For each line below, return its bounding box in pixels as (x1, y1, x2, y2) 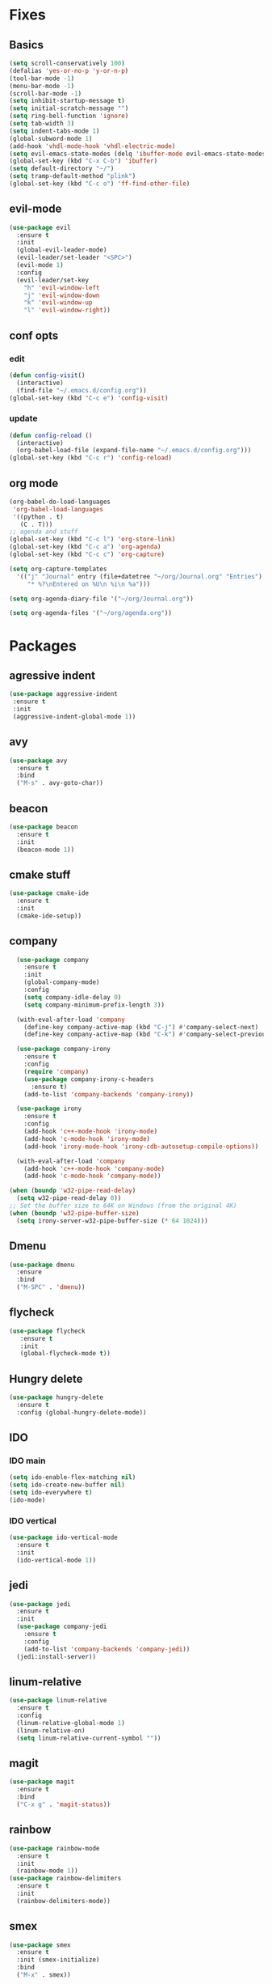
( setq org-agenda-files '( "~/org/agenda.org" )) (9, 609, 173, 617)
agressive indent (9, 668, 96, 682)
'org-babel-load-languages (12, 505, 104, 513)
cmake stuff (9, 867, 71, 881)
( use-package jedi (9, 1600, 71, 1608)
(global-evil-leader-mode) (16, 246, 107, 254)
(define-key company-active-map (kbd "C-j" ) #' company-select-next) (23, 1023, 259, 1031)
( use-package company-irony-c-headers (23, 1075, 154, 1083)
